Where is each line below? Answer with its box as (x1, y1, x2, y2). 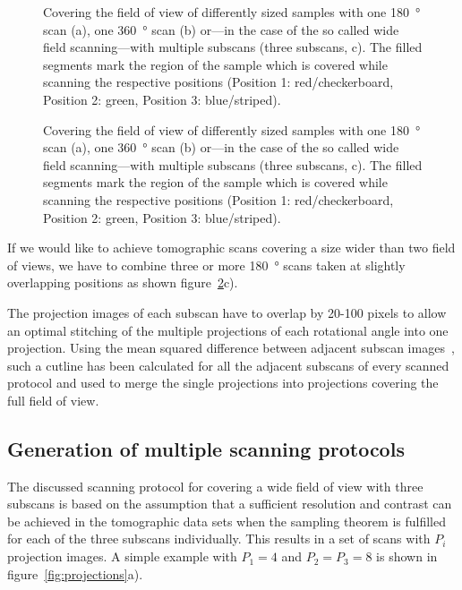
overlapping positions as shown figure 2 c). (7, 273, 238, 292)
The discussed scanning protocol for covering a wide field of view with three (7, 476, 423, 495)
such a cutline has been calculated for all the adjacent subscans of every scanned (7, 355, 449, 374)
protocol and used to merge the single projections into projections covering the (7, 373, 439, 392)
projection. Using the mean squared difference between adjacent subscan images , (7, 338, 455, 357)
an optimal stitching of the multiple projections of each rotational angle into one (7, 321, 449, 339)
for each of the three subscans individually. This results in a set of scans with (7, 529, 431, 548)
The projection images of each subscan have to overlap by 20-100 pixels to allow (7, 303, 447, 321)
